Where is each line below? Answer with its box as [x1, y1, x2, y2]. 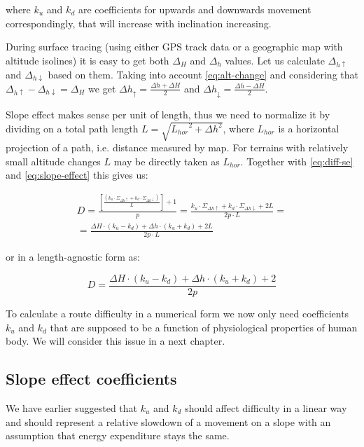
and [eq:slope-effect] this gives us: [6, 167, 148, 182]
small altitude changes [6, 153, 101, 168]
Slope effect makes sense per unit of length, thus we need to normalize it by [6, 107, 330, 122]
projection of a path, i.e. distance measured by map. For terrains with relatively [6, 140, 349, 155]
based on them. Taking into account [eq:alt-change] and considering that [48, 67, 358, 81]
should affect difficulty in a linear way [185, 400, 347, 415]
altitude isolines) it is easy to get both [6, 53, 169, 67]
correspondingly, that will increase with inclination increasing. [6, 15, 272, 30]
